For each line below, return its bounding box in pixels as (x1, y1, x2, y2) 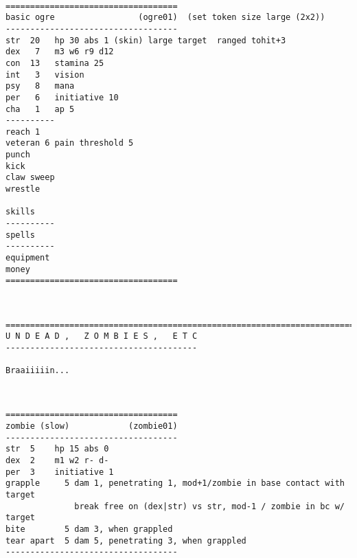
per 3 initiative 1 (5, 467, 114, 477)
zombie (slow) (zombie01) (5, 421, 178, 432)
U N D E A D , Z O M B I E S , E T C (5, 331, 198, 342)
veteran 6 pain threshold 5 (5, 138, 134, 148)
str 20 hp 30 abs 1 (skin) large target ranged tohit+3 (5, 35, 286, 45)
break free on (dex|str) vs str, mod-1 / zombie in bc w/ (74, 501, 345, 511)
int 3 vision (5, 69, 84, 80)
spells (5, 230, 35, 240)
